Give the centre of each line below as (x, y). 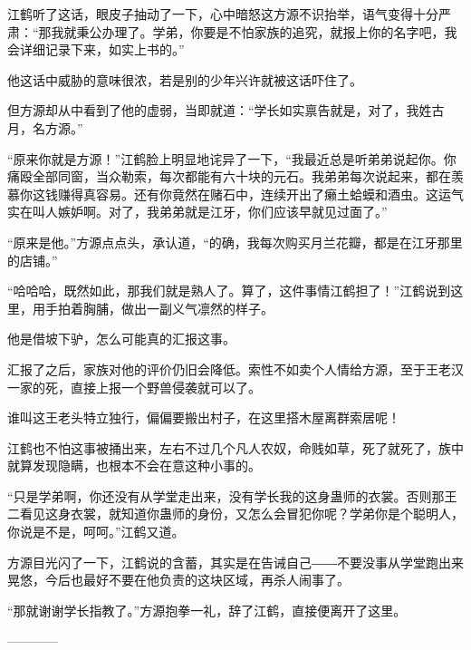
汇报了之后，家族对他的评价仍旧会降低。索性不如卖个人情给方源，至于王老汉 (235, 369)
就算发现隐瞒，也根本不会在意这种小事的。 (134, 466)
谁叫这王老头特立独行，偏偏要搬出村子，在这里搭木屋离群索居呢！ (204, 417)
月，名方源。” (45, 127)
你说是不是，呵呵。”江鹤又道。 (96, 532)
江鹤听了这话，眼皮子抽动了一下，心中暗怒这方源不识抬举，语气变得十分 (223, 14)
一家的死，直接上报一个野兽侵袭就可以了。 (134, 387)
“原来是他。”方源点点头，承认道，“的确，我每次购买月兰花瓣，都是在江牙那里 (235, 242)
